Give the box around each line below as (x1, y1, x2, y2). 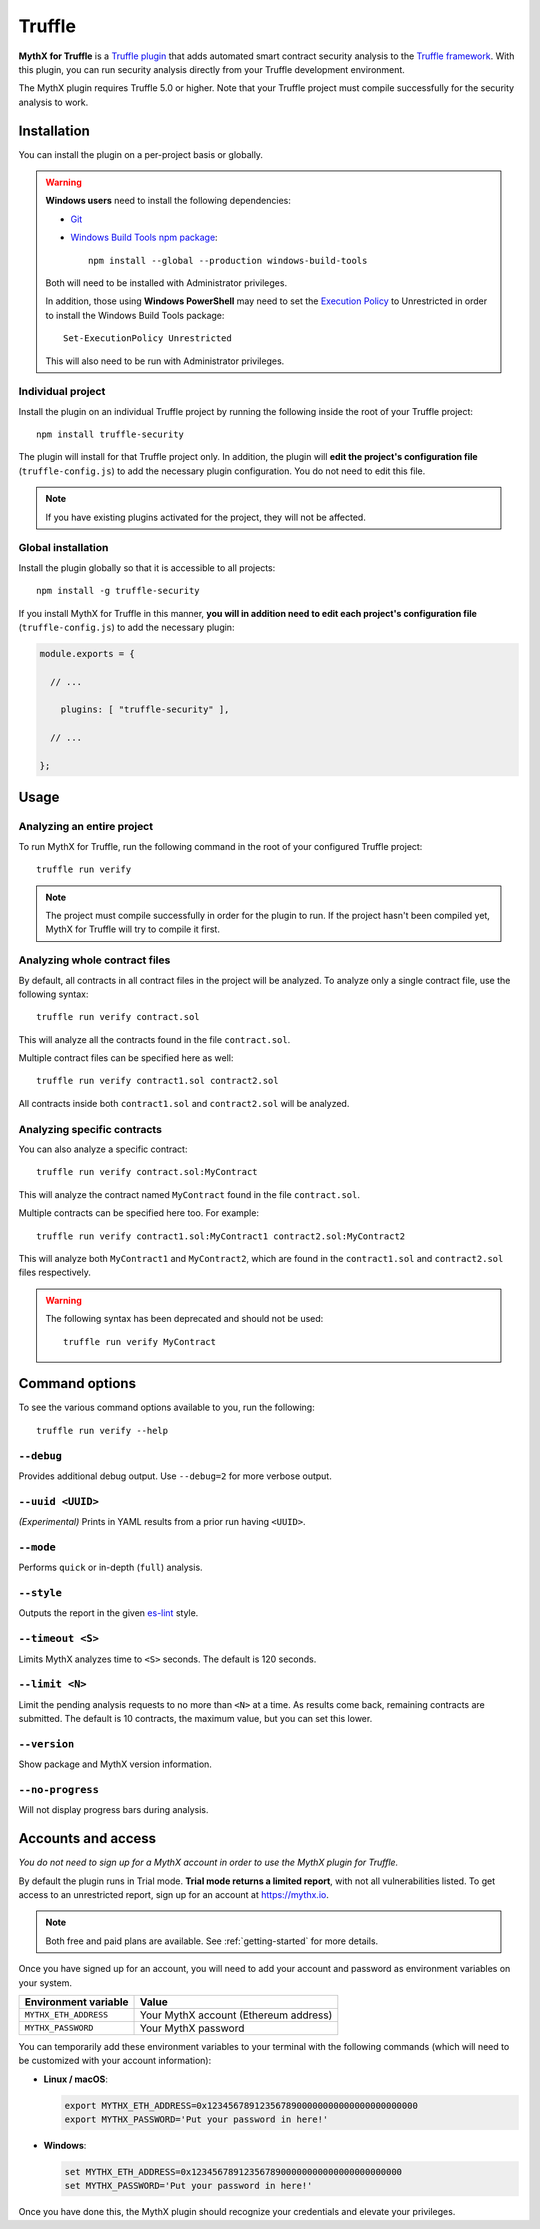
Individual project (18, 385, 106, 399)
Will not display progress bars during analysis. (18, 1804, 209, 1816)
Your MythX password (140, 2021, 245, 2035)
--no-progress (18, 1783, 100, 1796)
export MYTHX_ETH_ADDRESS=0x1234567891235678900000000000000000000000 (64, 2100, 419, 2111)
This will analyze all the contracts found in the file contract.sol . (18, 1033, 291, 1045)
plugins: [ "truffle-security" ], (60, 704, 230, 715)
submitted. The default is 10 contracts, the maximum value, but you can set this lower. (18, 1713, 373, 1725)
